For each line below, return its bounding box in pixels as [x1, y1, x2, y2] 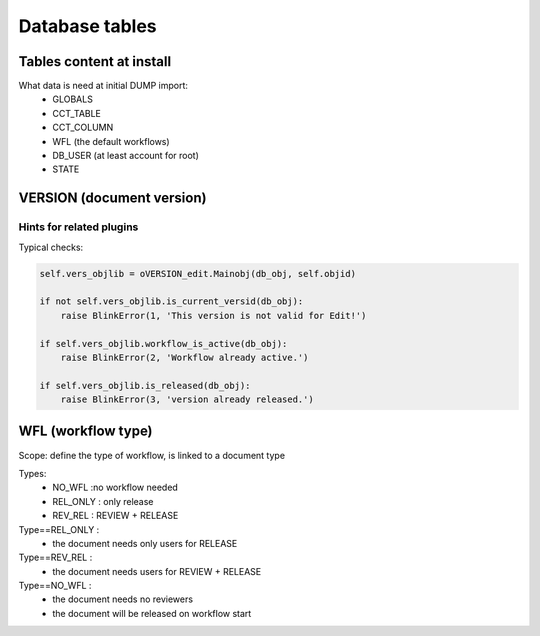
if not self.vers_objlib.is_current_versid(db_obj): [39, 296, 304, 307]
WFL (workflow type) [18, 423, 154, 440]
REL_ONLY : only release [52, 495, 154, 507]
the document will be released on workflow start [52, 607, 252, 619]
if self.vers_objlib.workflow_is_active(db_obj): [39, 338, 288, 349]
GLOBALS [52, 93, 94, 105]
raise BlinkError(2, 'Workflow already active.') [60, 351, 309, 363]
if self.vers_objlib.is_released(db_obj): [39, 380, 251, 391]
